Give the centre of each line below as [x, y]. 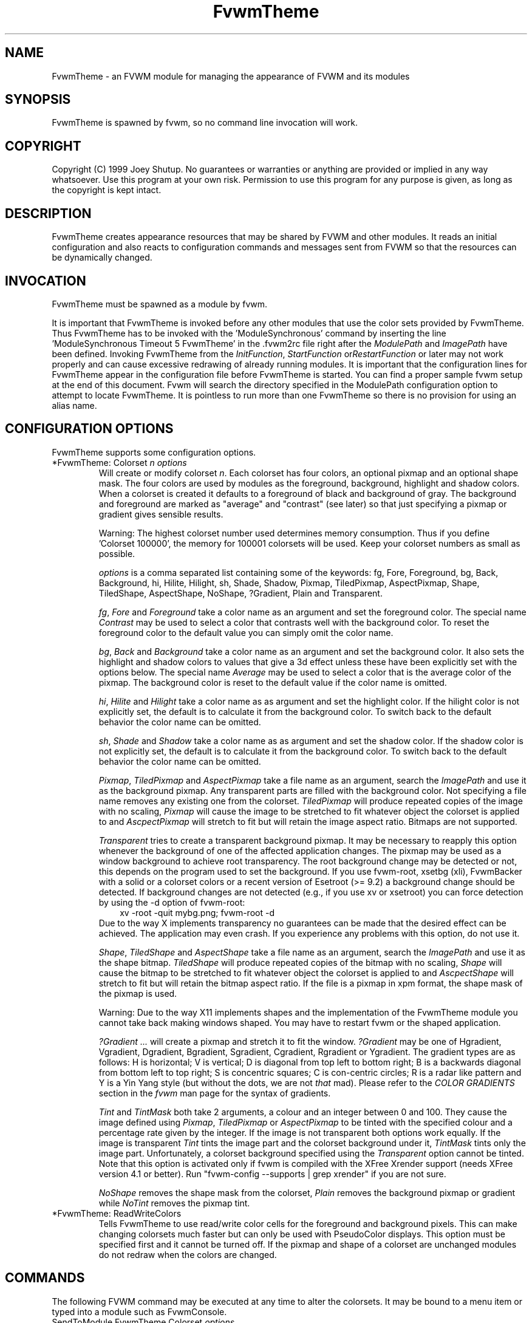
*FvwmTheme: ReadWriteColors [117, 1213]
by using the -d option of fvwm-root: [172, 902]
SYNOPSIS [38, 100]
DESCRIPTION [48, 213]
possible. [117, 553]
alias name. [74, 405]
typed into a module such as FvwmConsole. [139, 1311]
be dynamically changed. [102, 258]
